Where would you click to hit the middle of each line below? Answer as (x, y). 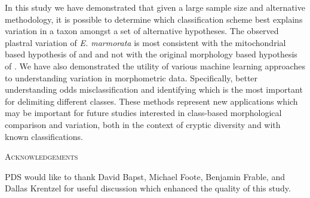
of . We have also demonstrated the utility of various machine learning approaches (155, 66)
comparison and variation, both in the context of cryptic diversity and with (143, 124)
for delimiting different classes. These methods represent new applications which (151, 101)
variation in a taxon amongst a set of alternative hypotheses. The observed (142, 31)
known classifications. (44, 136)
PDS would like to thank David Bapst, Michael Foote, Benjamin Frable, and (145, 176)
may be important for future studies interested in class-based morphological (143, 113)
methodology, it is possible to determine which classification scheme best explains (154, 19)
